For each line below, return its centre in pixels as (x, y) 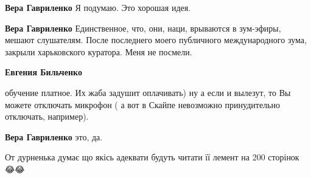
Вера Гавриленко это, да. (54, 136)
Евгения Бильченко (44, 72)
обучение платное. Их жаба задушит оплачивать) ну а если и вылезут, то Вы (148, 92)
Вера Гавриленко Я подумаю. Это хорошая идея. (98, 7)
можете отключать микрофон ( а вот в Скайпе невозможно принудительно (142, 104)
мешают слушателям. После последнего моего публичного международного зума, (156, 40)
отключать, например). (47, 116)
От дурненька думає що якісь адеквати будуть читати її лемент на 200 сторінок (152, 157)
